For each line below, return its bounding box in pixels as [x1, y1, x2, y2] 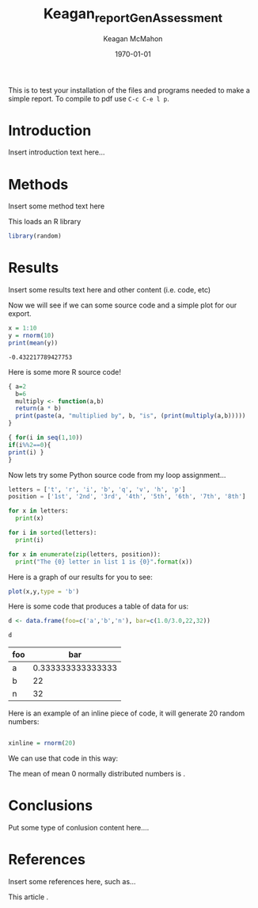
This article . [8, 892, 49, 902]
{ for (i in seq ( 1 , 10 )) [8, 433, 83, 442]
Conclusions [8, 797, 93, 815]
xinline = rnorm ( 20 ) [8, 739, 77, 747]
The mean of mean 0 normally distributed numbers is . [8, 769, 186, 779]
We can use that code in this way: [8, 753, 119, 763]
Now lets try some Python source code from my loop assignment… [8, 470, 226, 479]
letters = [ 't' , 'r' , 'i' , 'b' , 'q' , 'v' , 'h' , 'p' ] [8, 485, 186, 494]
